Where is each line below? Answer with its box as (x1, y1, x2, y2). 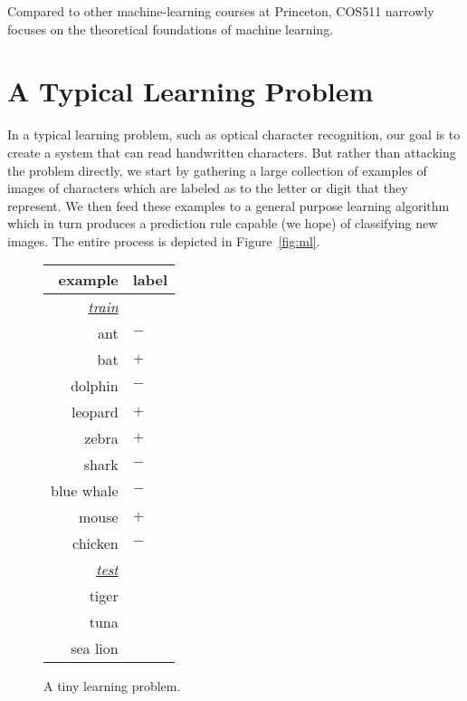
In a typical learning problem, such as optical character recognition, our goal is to (7, 125, 461, 144)
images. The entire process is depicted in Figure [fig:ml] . (7, 231, 320, 250)
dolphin (71, 375, 119, 397)
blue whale (51, 480, 119, 502)
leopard (71, 401, 119, 423)
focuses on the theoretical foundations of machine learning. (7, 19, 334, 38)
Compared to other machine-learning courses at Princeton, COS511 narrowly (7, 2, 434, 20)
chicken (72, 533, 119, 554)
